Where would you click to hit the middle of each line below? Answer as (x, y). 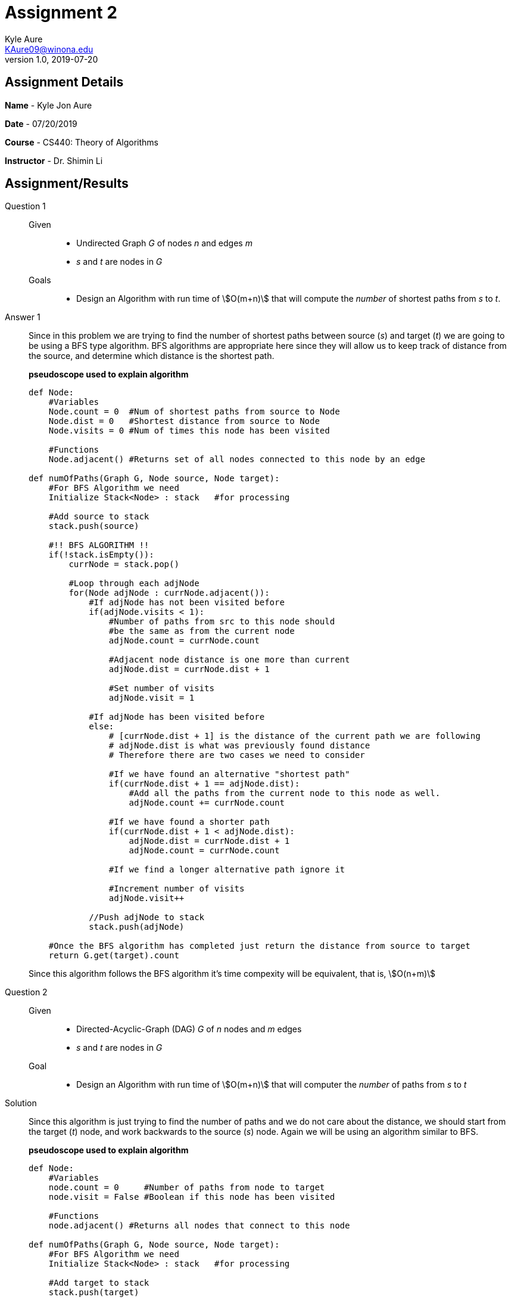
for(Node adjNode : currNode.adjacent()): (169, 593)
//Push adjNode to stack (147, 917)
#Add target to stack (99, 1283)
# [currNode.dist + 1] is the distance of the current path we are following (295, 736)
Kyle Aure (24, 39)
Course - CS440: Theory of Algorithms (82, 142)
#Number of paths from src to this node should (222, 622)
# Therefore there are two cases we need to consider (237, 755)
